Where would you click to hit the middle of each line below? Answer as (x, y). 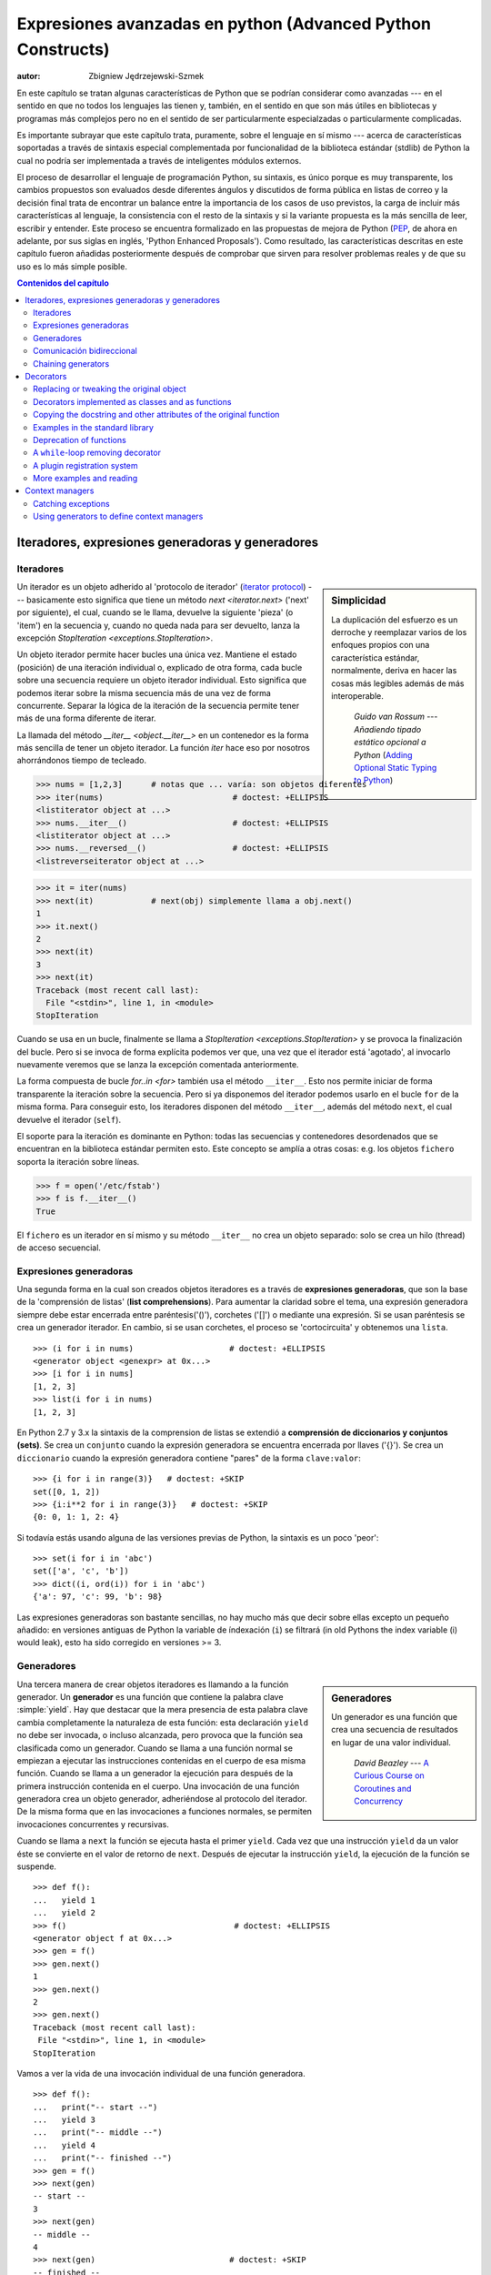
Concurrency (379, 1801)
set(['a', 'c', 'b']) (81, 1571)
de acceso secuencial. (59, 1248)
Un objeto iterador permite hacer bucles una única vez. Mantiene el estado (157, 654)
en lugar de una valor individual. (391, 1742)
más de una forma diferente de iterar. (86, 718)
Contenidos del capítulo (63, 283)
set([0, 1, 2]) (67, 1491)
